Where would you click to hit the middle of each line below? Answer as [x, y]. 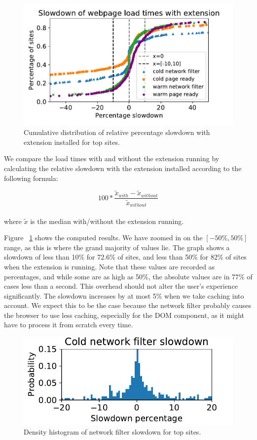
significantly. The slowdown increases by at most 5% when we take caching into [124, 295]
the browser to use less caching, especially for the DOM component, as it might [124, 315]
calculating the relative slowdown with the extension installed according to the [123, 168]
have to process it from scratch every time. [69, 325]
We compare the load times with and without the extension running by [112, 158]
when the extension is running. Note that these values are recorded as [110, 266]
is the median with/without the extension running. [107, 221]
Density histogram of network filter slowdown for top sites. [112, 432]
